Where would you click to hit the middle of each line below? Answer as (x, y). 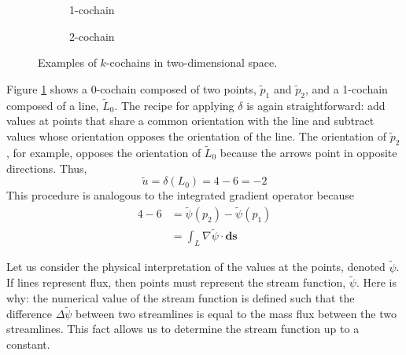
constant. (28, 344)
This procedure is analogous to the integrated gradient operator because (180, 195)
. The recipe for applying (174, 105)
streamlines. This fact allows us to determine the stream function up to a (183, 329)
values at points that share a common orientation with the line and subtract (190, 121)
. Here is (376, 282)
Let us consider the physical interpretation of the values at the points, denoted (196, 267)
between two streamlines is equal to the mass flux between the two (236, 313)
